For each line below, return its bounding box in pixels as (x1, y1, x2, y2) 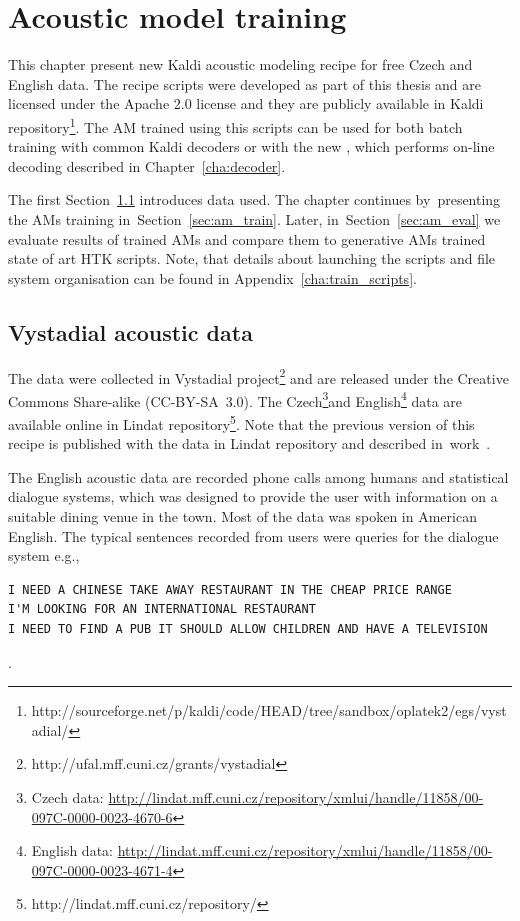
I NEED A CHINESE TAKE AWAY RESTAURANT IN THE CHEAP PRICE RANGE (8, 582, 452, 597)
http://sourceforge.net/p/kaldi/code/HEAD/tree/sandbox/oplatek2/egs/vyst (31, 700, 507, 721)
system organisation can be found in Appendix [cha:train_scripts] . (8, 267, 417, 288)
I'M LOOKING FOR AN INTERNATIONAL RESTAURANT (8, 602, 316, 617)
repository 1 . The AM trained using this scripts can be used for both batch (8, 113, 463, 137)
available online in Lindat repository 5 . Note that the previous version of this (8, 411, 475, 434)
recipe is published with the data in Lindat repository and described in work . (8, 433, 491, 454)
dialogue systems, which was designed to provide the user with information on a (8, 486, 498, 507)
